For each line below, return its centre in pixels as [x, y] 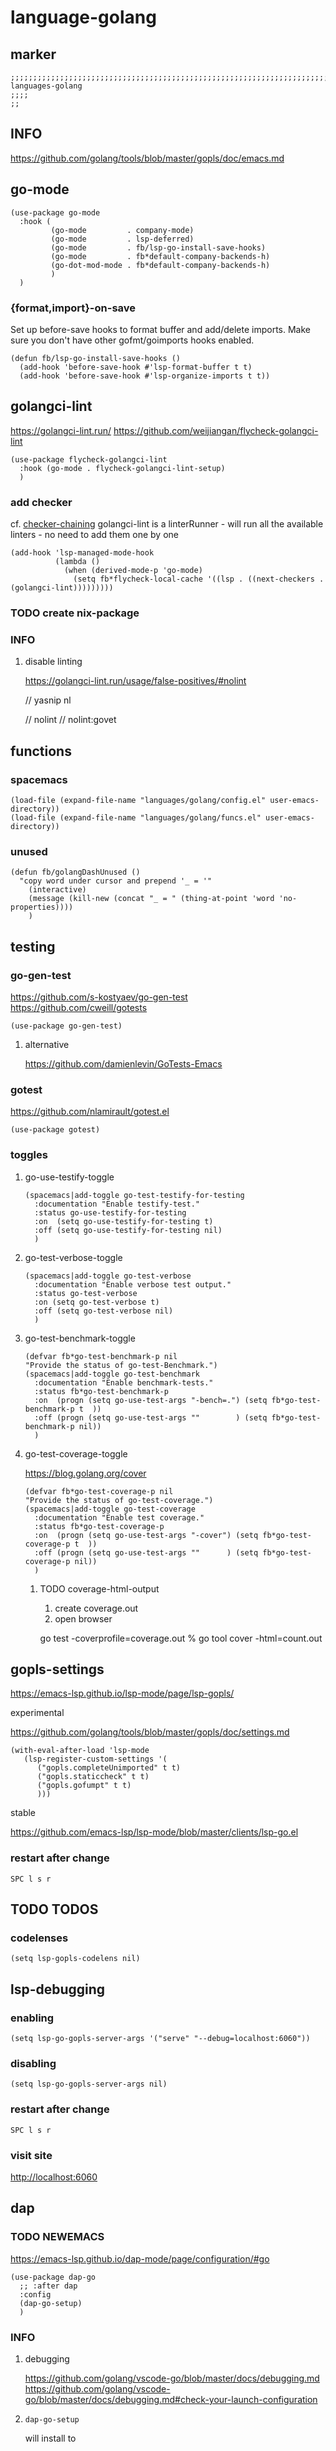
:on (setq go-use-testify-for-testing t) [124, 1221]
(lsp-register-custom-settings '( [95, 1759]
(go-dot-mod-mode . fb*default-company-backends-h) [160, 265]
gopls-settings [57, 1669]
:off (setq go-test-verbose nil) [104, 1311]
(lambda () [77, 562]
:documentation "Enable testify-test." [117, 1204]
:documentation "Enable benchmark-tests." [124, 1382]
